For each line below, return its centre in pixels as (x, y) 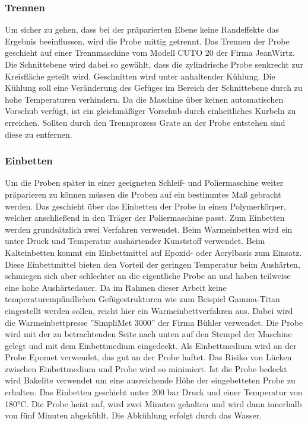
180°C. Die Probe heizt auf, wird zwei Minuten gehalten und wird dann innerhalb (153, 403)
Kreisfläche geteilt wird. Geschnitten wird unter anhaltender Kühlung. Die (140, 76)
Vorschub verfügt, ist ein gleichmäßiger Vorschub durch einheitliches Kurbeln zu (150, 111)
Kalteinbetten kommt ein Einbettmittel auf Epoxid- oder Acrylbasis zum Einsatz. (153, 252)
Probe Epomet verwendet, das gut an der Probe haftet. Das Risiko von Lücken (148, 357)
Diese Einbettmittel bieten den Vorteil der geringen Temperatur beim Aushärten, (153, 264)
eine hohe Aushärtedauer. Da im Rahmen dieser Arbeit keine (116, 287)
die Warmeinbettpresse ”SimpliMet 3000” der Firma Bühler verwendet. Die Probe (154, 322)
